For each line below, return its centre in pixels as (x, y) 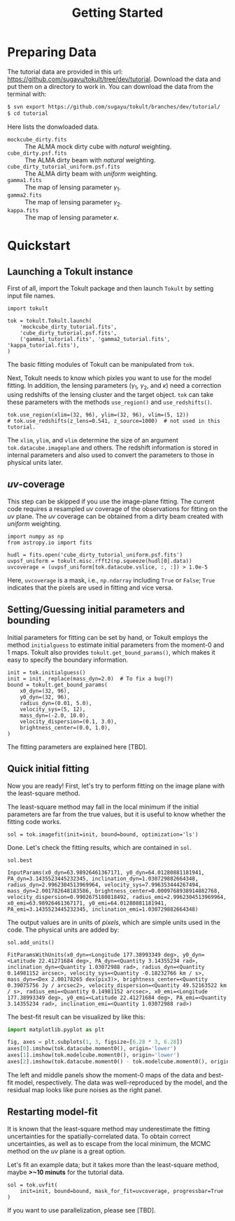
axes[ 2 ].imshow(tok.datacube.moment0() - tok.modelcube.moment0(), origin (119, 1062)
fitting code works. (34, 821)
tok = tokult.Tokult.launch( (50, 321)
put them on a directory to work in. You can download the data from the (111, 86)
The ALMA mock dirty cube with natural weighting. (98, 146)
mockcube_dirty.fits (37, 139)
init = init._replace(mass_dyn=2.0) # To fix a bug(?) (90, 678)
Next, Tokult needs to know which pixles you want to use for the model (109, 378)
